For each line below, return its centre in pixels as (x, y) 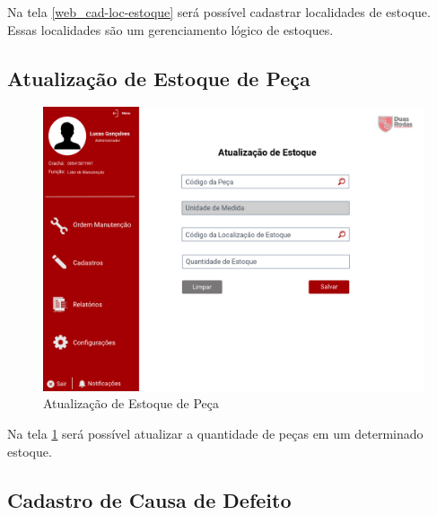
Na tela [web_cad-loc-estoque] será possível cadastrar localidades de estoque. (219, 12)
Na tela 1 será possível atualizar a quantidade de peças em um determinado (215, 433)
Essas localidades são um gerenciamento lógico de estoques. (170, 29)
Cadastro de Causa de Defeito (149, 499)
